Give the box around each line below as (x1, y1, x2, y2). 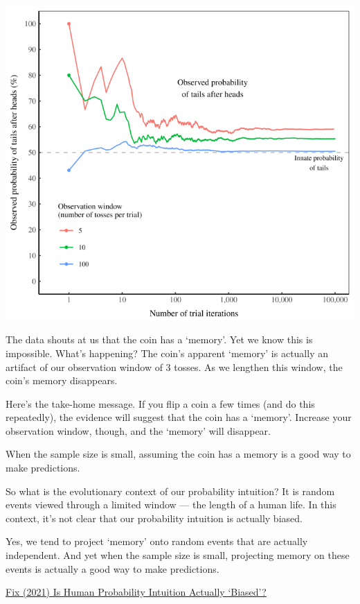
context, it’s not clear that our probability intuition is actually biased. (6, 510, 303, 525)
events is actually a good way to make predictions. (6, 561, 219, 576)
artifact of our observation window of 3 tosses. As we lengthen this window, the (6, 359, 343, 374)
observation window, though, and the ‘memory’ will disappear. (6, 423, 271, 438)
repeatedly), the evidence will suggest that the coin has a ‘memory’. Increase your (6, 410, 352, 424)
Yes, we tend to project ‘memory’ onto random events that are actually (6, 534, 308, 549)
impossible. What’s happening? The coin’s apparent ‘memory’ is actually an (6, 345, 328, 360)
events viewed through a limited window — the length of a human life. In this (6, 497, 336, 512)
